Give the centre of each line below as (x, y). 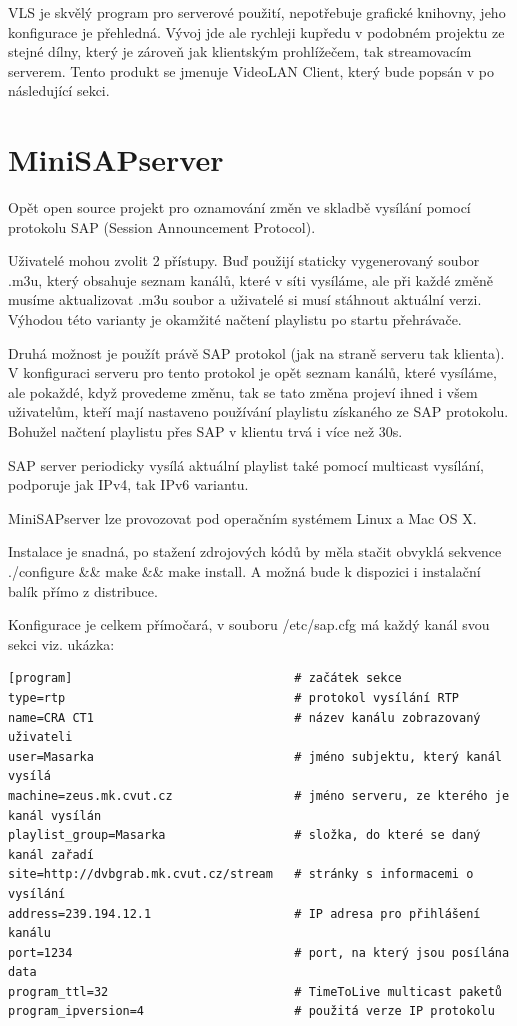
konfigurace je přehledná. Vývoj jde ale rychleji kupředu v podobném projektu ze (256, 31)
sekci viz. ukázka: (61, 643)
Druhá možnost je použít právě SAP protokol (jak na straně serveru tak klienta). (256, 352)
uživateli (40, 737)
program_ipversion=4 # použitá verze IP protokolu (251, 1011)
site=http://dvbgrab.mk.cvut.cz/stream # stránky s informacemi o (241, 874)
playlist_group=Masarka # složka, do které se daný (244, 835)
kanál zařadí (51, 854)
